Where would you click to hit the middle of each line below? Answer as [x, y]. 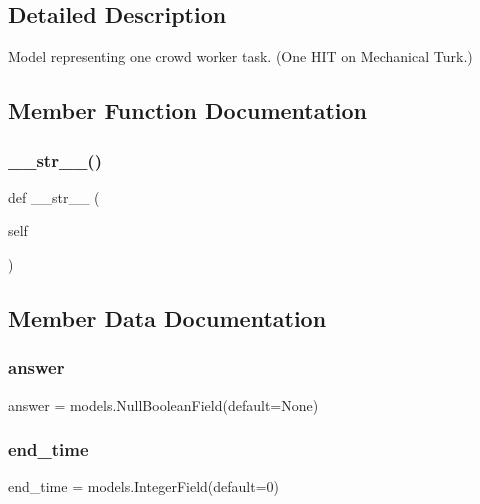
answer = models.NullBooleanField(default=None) [163, 404]
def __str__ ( [54, 196]
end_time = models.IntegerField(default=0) [143, 486]
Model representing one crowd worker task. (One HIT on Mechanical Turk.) [240, 56]
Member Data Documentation [167, 317]
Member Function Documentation [188, 110]
